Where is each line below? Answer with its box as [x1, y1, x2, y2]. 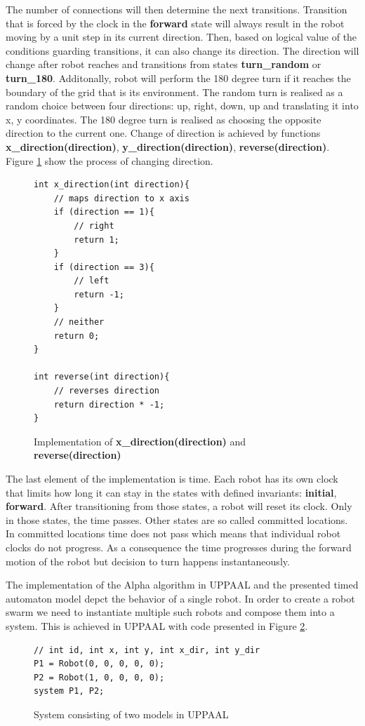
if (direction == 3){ [53, 262, 154, 272]
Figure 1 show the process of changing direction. [6, 153, 213, 168]
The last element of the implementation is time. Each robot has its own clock [6, 471, 338, 485]
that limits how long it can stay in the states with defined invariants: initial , [6, 485, 337, 499]
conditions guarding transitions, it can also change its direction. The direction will [6, 43, 359, 58]
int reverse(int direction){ [34, 372, 170, 382]
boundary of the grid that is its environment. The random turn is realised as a [6, 84, 343, 99]
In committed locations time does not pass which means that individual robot [6, 526, 341, 541]
